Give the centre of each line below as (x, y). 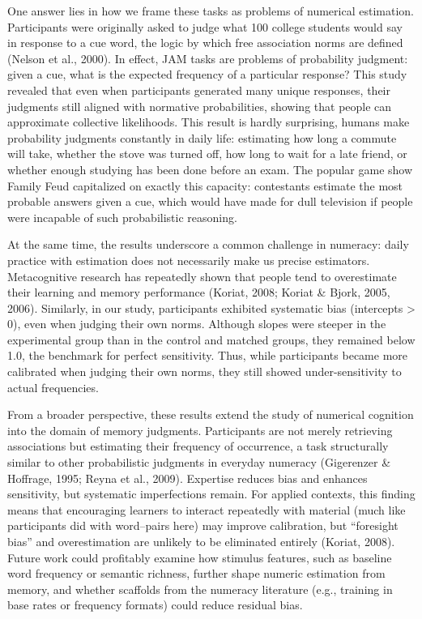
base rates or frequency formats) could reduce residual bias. (155, 605)
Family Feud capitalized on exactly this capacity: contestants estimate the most (205, 185)
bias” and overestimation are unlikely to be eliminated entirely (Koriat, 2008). (201, 541)
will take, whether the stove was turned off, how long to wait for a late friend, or (207, 154)
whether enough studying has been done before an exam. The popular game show (210, 169)
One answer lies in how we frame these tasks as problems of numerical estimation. (211, 11)
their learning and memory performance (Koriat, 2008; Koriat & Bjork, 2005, (199, 292)
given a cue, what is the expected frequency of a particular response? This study (207, 74)
